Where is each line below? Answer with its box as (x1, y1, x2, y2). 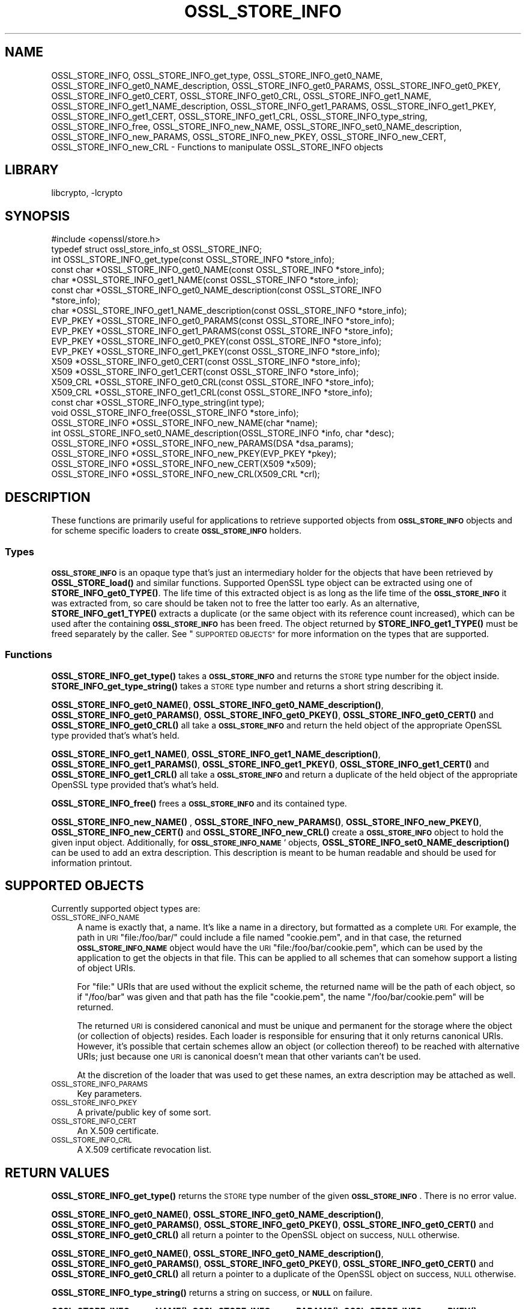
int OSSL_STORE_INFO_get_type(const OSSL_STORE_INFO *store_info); (51, 254, 334, 265)
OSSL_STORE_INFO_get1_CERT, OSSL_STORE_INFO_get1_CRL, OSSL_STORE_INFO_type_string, (51, 111, 428, 121)
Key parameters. (77, 1088, 142, 1099)
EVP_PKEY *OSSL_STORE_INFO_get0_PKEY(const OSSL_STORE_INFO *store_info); (51, 336, 382, 347)
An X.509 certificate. (77, 1126, 159, 1137)
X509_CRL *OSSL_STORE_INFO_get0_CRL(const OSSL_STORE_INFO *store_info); (51, 377, 374, 388)
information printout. (51, 857, 132, 868)
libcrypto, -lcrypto (51, 188, 123, 198)
